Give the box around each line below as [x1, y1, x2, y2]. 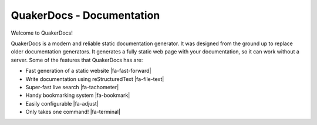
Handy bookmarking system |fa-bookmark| [25, 92, 130, 99]
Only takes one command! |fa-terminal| [25, 109, 120, 116]
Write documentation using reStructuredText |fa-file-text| [25, 75, 164, 82]
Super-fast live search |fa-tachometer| [25, 83, 119, 90]
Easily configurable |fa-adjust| [25, 100, 99, 107]
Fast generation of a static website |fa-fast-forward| [25, 67, 151, 75]
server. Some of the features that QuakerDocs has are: [11, 56, 143, 63]
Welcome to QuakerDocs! [11, 29, 73, 36]
